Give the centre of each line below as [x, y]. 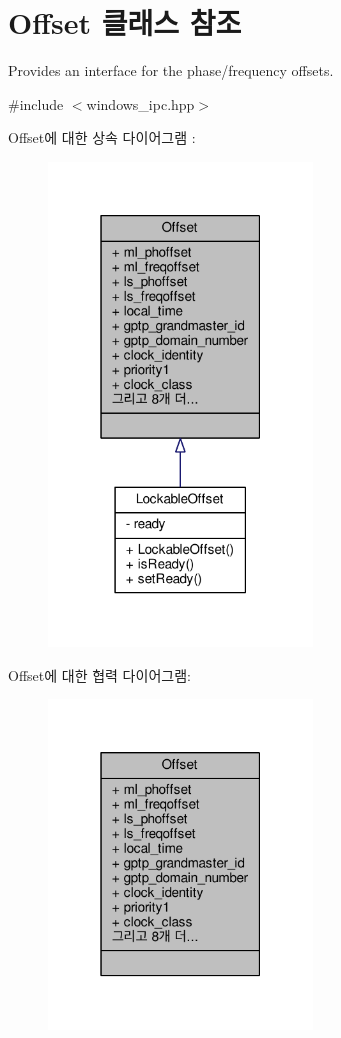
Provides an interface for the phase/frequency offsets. [171, 70]
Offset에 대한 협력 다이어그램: [99, 674]
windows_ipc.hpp [140, 103]
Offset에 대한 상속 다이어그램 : [102, 137]
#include [36, 103]
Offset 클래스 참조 [125, 22]
